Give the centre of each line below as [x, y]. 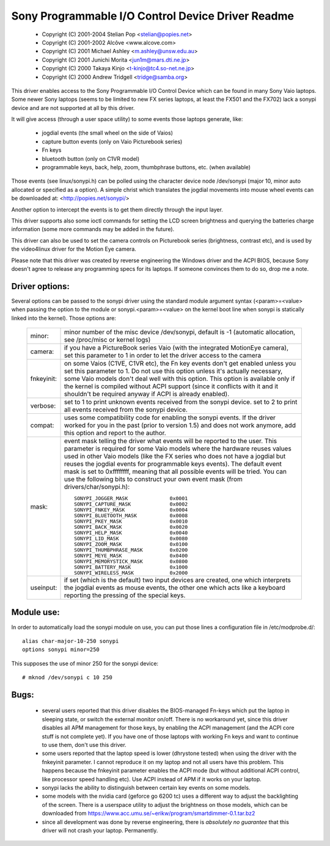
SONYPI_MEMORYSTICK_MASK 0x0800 [131, 561]
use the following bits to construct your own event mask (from [153, 479]
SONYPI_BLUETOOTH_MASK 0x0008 [131, 516]
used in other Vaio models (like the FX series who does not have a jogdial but [175, 456]
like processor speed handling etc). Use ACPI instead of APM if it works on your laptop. [152, 779]
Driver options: [40, 286]
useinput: [44, 588]
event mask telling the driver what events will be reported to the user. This [170, 441]
